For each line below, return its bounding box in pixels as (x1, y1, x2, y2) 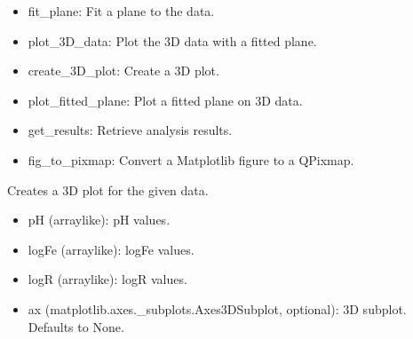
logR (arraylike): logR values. (28, 270, 187, 288)
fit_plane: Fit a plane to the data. (28, 2, 215, 20)
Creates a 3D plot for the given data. (7, 180, 209, 199)
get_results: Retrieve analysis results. (28, 121, 233, 139)
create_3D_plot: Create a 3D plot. (28, 61, 219, 80)
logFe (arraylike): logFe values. (28, 240, 195, 258)
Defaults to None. (28, 317, 124, 335)
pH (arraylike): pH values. (28, 210, 171, 229)
